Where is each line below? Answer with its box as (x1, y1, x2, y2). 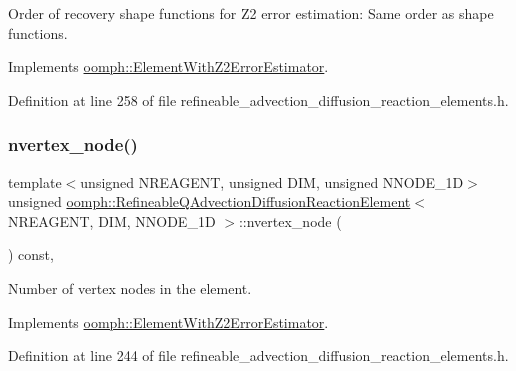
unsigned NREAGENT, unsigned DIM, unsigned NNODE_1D (80, 171, 464, 192)
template (8, 171, 62, 192)
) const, (8, 244, 54, 265)
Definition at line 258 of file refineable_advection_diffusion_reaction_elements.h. (8, 89, 509, 110)
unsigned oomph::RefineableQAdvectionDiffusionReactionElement (8, 191, 411, 212)
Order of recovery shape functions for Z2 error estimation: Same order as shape (8, 3, 494, 23)
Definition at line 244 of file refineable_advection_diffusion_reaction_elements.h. (8, 345, 509, 366)
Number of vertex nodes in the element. (8, 277, 252, 298)
